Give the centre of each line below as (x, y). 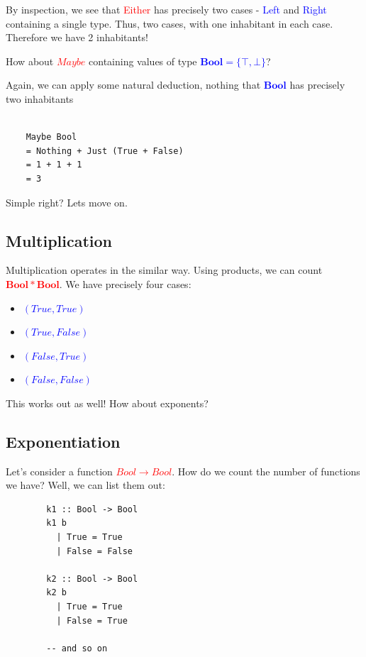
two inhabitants (40, 98)
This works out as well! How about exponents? (107, 403)
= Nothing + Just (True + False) (105, 151)
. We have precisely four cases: (125, 283)
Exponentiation (63, 441)
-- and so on (77, 648)
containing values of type (143, 61)
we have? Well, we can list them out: (85, 485)
